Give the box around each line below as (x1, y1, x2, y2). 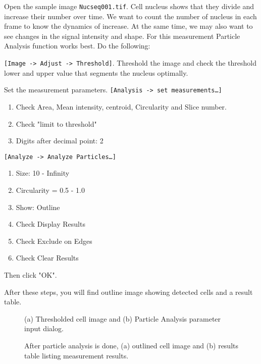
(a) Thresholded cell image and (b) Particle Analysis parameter (24, 313, 221, 324)
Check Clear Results (16, 252, 79, 263)
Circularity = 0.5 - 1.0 (16, 184, 85, 195)
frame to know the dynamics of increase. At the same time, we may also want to (4, 21, 253, 31)
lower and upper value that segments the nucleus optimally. (4, 67, 188, 78)
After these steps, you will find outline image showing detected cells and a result (4, 286, 253, 297)
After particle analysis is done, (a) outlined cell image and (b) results (24, 340, 239, 350)
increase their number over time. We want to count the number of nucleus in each (4, 11, 257, 21)
